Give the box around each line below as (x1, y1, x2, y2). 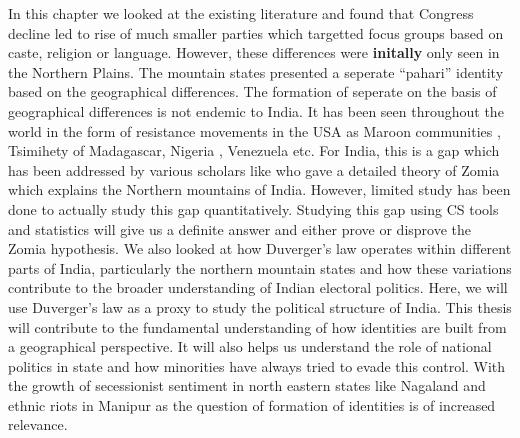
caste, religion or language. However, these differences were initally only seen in (8, 42, 500, 63)
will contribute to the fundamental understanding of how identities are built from (8, 316, 507, 337)
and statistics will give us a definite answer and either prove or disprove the (8, 218, 472, 239)
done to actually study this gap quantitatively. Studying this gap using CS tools (8, 198, 499, 219)
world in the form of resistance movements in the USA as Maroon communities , (8, 120, 501, 141)
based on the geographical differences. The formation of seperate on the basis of (8, 81, 497, 102)
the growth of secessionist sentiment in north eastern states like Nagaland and (8, 375, 486, 396)
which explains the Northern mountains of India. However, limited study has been (8, 179, 511, 200)
